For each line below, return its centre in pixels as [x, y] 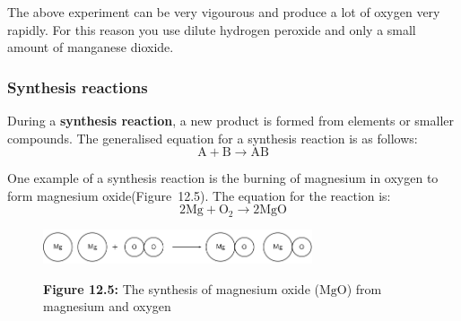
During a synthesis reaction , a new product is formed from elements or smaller [231, 120]
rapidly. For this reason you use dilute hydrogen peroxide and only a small [212, 29]
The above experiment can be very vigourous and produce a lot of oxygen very [224, 12]
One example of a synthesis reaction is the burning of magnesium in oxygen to [223, 178]
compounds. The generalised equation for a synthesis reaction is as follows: [213, 138]
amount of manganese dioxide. [91, 47]
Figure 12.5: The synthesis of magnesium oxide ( [181, 288]
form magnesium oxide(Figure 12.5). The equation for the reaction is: [199, 195]
